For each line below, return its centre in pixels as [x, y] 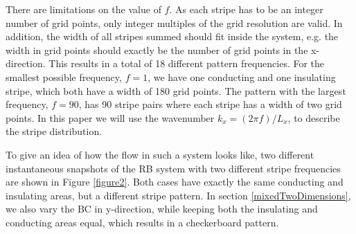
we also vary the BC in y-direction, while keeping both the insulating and [162, 209]
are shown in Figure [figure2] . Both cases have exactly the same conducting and [175, 182]
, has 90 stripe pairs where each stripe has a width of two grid [210, 104]
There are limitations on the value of [83, 9]
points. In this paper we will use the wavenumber [110, 117]
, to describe [314, 117]
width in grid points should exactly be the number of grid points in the [157, 49]
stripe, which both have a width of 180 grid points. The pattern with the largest [176, 90]
